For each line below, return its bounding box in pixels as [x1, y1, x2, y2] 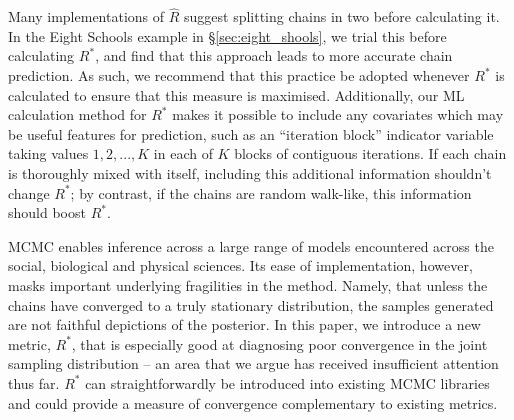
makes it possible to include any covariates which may [172, 104, 504, 125]
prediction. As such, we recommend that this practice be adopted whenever [8, 65, 470, 85]
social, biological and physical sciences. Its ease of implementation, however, [8, 255, 473, 276]
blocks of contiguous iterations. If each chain [234, 143, 507, 164]
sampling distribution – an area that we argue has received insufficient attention [8, 353, 499, 374]
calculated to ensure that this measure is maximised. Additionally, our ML [8, 84, 465, 105]
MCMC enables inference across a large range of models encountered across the [8, 235, 494, 256]
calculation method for [8, 104, 147, 125]
